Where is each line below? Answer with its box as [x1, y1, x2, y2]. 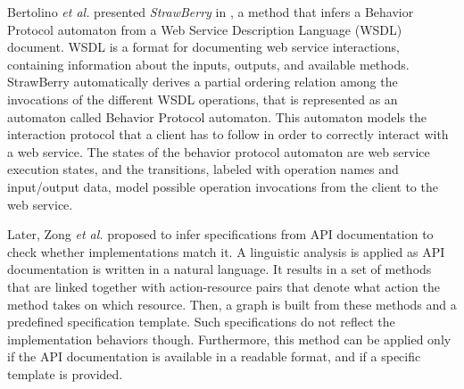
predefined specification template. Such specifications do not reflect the [7, 312, 395, 331]
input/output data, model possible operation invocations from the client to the [7, 177, 438, 195]
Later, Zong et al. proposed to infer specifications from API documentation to [7, 225, 434, 244]
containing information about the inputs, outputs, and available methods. [7, 54, 410, 73]
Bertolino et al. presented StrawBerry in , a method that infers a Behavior [7, 3, 414, 21]
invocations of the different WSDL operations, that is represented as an [7, 89, 398, 108]
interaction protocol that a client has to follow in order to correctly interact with [7, 125, 449, 144]
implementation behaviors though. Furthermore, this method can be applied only [7, 329, 452, 348]
